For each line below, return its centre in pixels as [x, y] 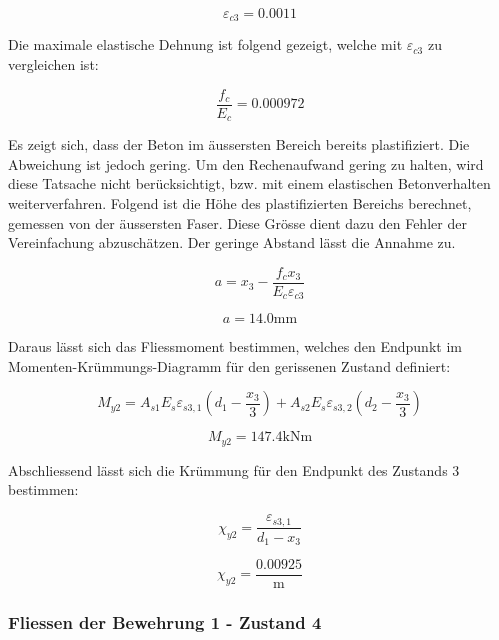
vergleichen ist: [53, 64]
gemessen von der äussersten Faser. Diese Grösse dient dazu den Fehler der [237, 222]
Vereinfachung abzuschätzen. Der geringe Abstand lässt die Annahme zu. [232, 242]
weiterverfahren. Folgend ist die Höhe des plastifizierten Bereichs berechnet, [240, 202]
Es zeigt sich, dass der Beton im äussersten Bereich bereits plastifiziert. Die [239, 144]
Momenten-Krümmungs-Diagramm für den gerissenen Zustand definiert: [229, 365]
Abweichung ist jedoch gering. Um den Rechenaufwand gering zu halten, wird [246, 163]
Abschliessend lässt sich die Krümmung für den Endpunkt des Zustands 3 [234, 469]
